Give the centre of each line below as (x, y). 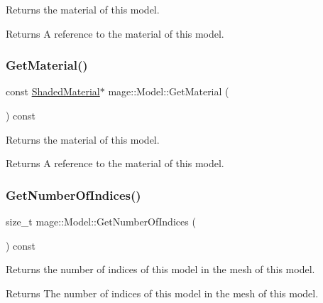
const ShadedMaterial (53, 91)
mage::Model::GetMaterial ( (169, 91)
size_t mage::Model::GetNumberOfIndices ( (101, 221)
